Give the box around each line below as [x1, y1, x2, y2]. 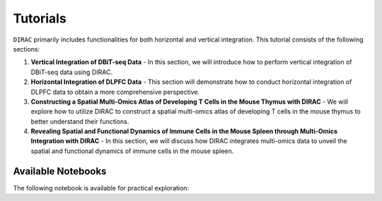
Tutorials [13, 11, 66, 26]
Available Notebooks [13, 165, 107, 177]
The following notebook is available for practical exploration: [13, 183, 190, 192]
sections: [13, 44, 40, 53]
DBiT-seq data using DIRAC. [30, 68, 113, 76]
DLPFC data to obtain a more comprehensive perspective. [30, 87, 200, 96]
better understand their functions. [30, 117, 129, 126]
